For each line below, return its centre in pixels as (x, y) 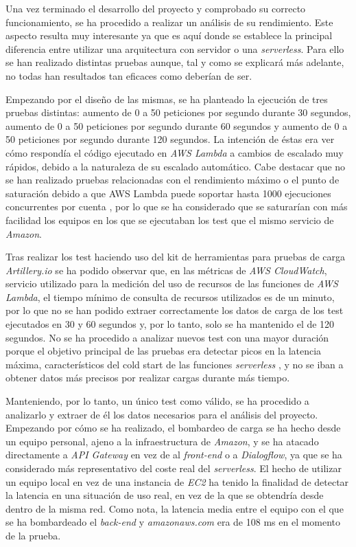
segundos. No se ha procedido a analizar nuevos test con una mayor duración (167, 337)
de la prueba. (33, 535)
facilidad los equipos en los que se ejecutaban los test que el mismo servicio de (170, 220)
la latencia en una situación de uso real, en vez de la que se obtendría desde (165, 495)
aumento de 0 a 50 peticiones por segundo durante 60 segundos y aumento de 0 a (177, 125)
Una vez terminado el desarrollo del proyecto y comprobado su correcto (156, 8)
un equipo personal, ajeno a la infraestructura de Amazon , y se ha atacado (162, 441)
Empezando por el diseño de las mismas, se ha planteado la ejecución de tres (167, 99)
